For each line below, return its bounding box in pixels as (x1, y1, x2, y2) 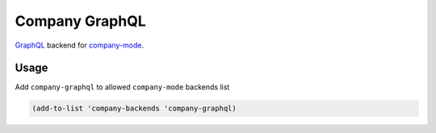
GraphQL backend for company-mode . (15, 40, 145, 50)
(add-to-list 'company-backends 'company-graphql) (31, 104, 237, 113)
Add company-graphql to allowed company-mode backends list (15, 82, 230, 92)
